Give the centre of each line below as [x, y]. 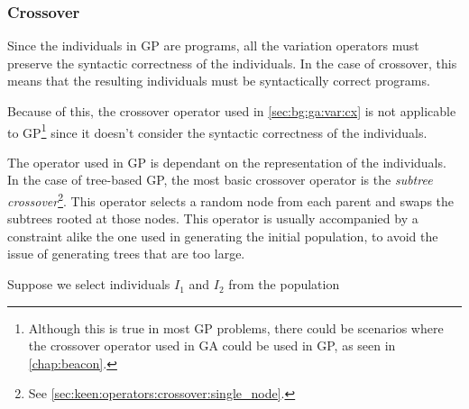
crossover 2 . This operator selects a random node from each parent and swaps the [231, 200]
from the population [284, 284]
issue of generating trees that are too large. [126, 254]
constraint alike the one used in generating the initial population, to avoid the [223, 236]
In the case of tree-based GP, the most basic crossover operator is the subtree [220, 180]
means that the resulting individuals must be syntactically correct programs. [219, 81]
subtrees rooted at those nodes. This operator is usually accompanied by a [213, 218]
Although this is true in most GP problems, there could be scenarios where [236, 327]
